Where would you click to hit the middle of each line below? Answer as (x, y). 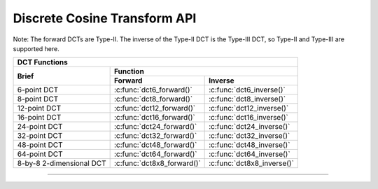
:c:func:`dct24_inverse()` (250, 127)
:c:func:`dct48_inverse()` (250, 145)
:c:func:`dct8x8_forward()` (157, 163)
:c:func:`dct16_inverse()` (248, 118)
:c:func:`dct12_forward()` (155, 108)
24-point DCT (40, 127)
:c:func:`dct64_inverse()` (250, 154)
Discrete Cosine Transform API (105, 18)
